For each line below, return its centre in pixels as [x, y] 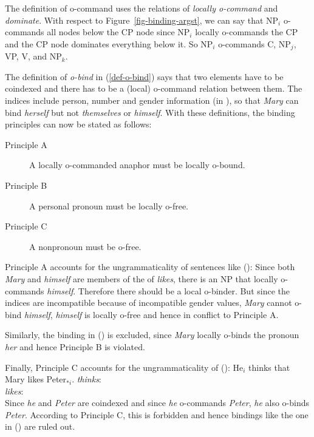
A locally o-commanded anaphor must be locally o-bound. [137, 165]
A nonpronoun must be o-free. [85, 246]
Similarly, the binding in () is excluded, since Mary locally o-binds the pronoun [152, 335]
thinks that [269, 367]
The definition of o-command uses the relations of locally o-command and [142, 8]
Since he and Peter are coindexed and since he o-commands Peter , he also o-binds [157, 403]
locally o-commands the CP [247, 32]
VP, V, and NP [33, 56]
